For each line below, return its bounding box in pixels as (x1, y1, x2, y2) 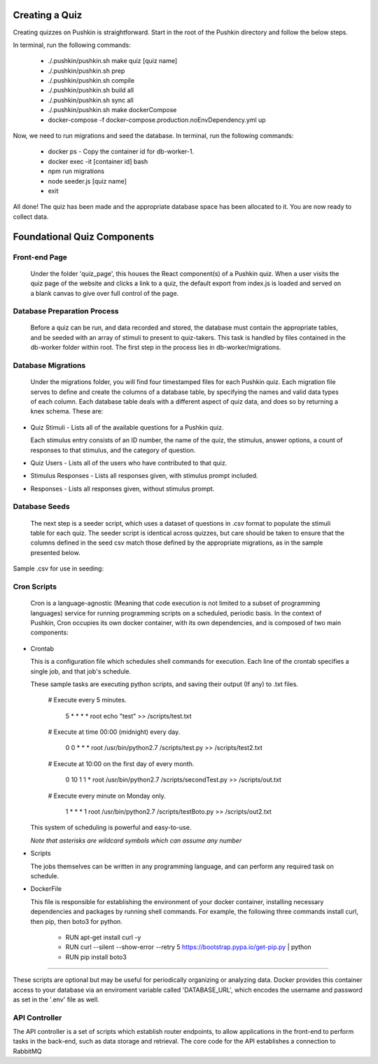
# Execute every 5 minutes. (48, 696, 127, 704)
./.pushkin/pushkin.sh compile (48, 76, 135, 85)
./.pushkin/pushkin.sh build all (48, 86, 134, 95)
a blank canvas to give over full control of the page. (30, 289, 179, 297)
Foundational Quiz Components (13, 231, 155, 243)
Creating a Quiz (13, 9, 83, 21)
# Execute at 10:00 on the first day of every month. (48, 759, 195, 768)
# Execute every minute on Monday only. (48, 791, 166, 800)
